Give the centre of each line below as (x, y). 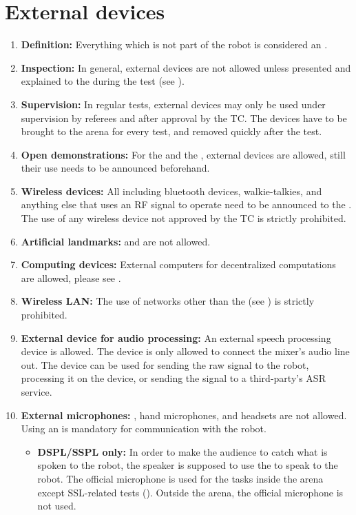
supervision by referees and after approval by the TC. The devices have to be (184, 118)
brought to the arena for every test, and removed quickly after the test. (171, 131)
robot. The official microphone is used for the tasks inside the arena (180, 478)
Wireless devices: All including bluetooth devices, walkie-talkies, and (171, 191)
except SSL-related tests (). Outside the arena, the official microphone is (190, 492)
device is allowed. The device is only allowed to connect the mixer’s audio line (185, 351)
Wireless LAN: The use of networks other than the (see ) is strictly (168, 301)
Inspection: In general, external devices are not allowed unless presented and (186, 67)
